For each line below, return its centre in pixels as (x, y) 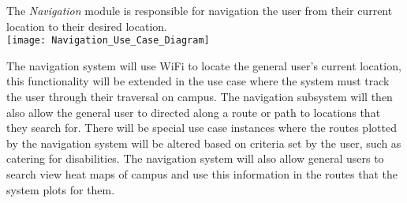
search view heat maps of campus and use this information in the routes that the (202, 174)
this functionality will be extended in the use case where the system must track (198, 81)
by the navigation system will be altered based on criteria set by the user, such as (204, 143)
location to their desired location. (87, 26)
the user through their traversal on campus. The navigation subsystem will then (200, 97)
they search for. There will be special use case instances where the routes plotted (202, 128)
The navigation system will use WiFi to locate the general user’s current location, (204, 65)
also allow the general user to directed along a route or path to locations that (194, 112)
